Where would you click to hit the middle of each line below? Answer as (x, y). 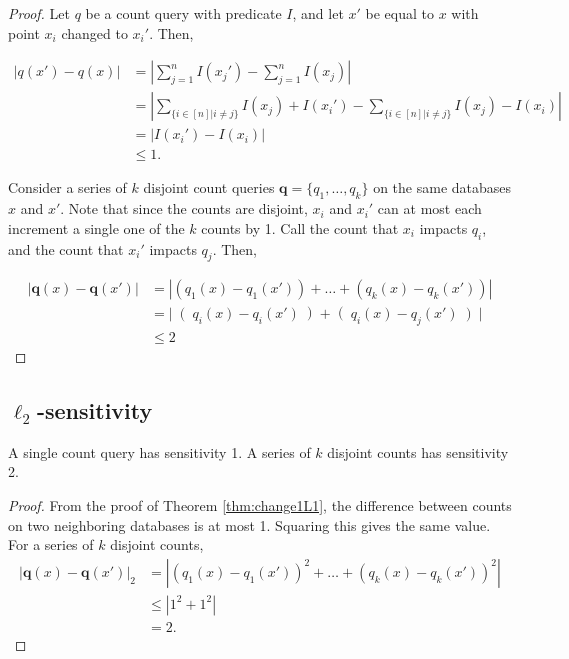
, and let (318, 13)
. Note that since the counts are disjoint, (184, 208)
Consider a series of (67, 187)
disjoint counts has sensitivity (418, 451)
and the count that (66, 248)
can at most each (429, 208)
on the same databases (442, 187)
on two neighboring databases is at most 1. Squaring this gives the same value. (249, 524)
